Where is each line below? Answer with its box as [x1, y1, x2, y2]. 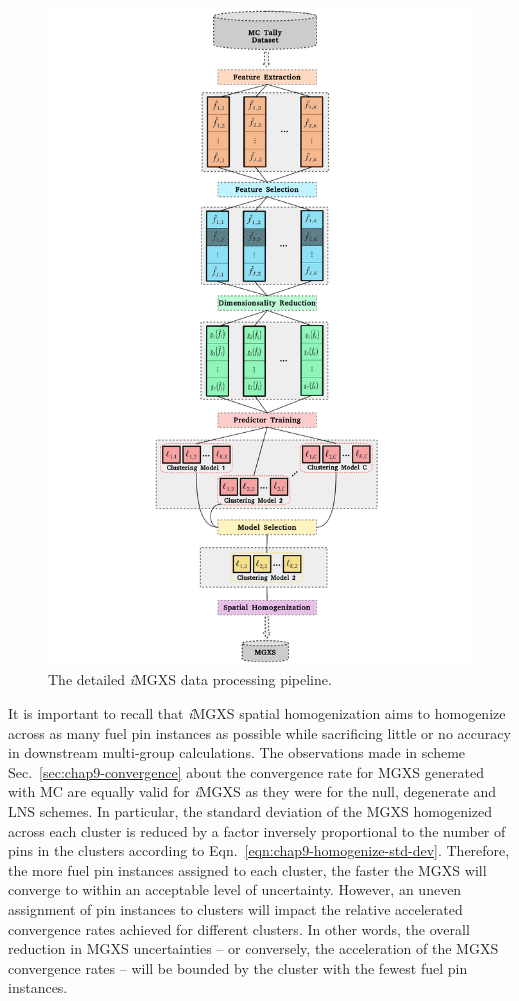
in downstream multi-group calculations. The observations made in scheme [8, 742, 466, 763]
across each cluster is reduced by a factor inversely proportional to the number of [8, 820, 506, 841]
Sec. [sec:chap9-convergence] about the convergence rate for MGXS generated [8, 761, 484, 782]
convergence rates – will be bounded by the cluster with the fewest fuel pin [8, 957, 468, 978]
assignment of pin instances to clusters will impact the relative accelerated [8, 898, 463, 919]
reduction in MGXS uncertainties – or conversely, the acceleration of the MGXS [8, 938, 499, 959]
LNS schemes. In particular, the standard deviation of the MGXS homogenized [8, 800, 493, 821]
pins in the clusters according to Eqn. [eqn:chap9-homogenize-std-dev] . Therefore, [8, 840, 510, 861]
